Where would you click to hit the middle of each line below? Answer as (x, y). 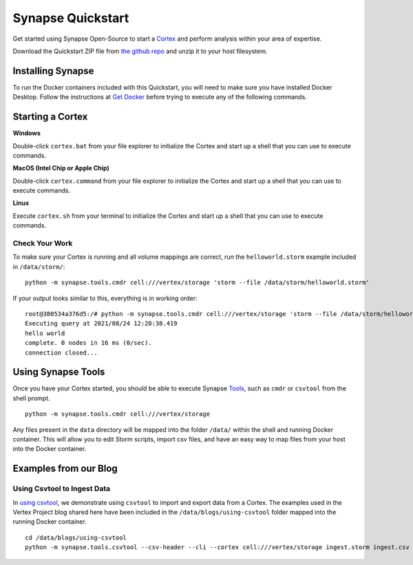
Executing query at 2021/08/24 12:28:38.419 (102, 324)
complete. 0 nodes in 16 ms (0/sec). (89, 343)
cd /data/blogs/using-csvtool (76, 537)
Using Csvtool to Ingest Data (62, 488)
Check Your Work (43, 244)
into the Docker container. (50, 449)
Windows (27, 133)
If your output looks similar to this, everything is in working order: (105, 298)
